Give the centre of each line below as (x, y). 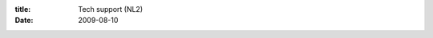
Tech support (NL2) (111, 9)
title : (23, 9)
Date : (24, 21)
